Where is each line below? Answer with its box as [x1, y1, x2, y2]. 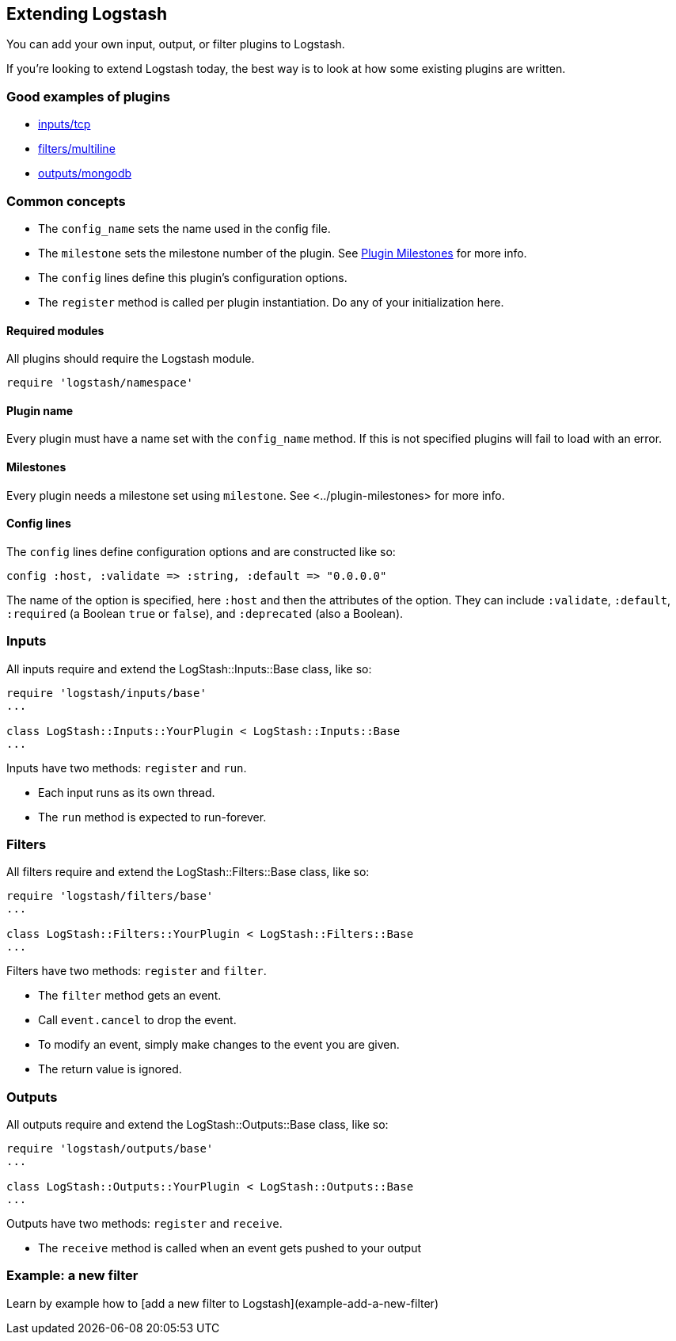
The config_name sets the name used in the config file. [38, 221, 331, 235]
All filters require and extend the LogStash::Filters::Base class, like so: [6, 865, 370, 879]
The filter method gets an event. [38, 989, 222, 1003]
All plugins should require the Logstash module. [6, 352, 255, 366]
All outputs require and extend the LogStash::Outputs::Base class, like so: [6, 1118, 389, 1132]
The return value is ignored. [38, 1062, 182, 1076]
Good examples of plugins [6, 88, 170, 105]
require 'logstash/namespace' [6, 376, 194, 390]
